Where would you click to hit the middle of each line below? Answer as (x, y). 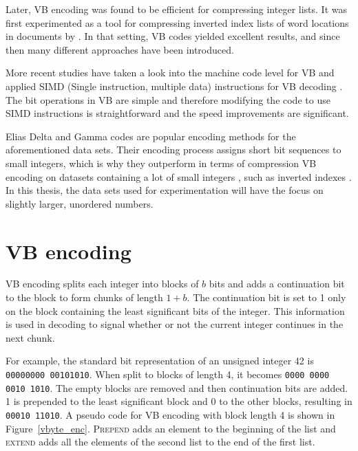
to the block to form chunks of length (84, 297)
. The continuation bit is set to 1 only (266, 297)
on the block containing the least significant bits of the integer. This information (175, 310)
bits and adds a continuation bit (277, 284)
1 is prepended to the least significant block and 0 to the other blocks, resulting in (179, 401)
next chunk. (30, 337)
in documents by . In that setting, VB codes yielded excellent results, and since (173, 36)
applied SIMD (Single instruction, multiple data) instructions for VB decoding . (174, 86)
